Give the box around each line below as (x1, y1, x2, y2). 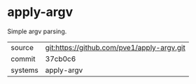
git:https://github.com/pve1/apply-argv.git (45, 42, 185, 52)
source (10, 42, 34, 52)
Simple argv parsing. (7, 27, 67, 35)
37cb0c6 (45, 53, 76, 63)
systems (10, 65, 38, 75)
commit (10, 53, 36, 63)
